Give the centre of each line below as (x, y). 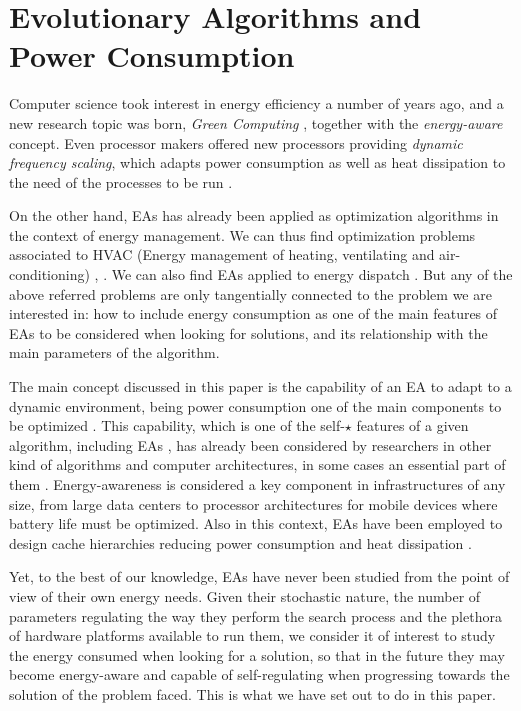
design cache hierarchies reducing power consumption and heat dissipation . (240, 542)
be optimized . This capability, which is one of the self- (177, 425)
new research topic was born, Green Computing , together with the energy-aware (256, 122)
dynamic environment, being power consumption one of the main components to (255, 405)
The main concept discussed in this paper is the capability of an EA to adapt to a (260, 386)
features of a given (412, 425)
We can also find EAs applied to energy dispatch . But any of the (312, 274)
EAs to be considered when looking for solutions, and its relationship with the (248, 332)
